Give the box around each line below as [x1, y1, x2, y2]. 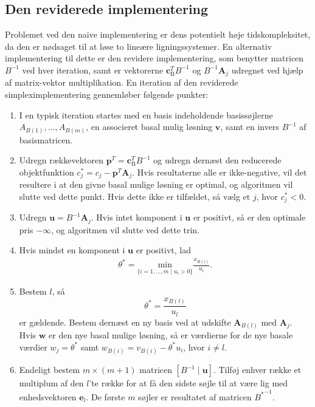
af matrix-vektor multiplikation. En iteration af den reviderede [5, 76, 238, 89]
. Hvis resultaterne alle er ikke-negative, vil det [132, 165, 307, 178]
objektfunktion [19, 165, 74, 178]
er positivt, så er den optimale [193, 211, 306, 224]
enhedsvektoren [19, 390, 77, 403]
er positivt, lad [136, 244, 192, 256]
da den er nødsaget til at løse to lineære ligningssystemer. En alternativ [5, 39, 272, 52]
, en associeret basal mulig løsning [86, 120, 213, 133]
